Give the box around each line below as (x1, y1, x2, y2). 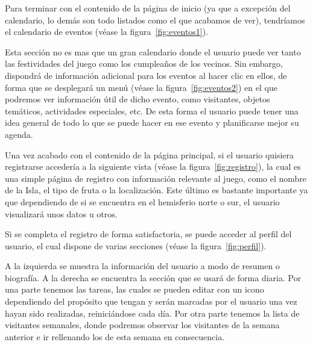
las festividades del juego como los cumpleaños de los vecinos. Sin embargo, (5, 57, 283, 70)
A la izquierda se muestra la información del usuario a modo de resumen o (5, 260, 280, 272)
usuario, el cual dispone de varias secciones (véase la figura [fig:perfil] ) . (5, 239, 267, 252)
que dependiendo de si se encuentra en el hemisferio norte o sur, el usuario (5, 195, 280, 208)
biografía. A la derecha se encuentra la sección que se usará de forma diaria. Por (5, 271, 302, 284)
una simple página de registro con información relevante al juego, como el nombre (5, 172, 307, 184)
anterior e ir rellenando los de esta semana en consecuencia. (5, 330, 225, 343)
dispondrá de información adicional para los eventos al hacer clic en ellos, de (5, 69, 287, 81)
